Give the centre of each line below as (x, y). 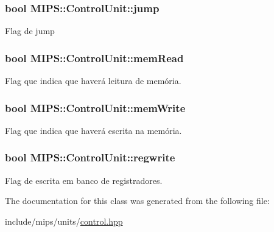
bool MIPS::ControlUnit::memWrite (95, 107)
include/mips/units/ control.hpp (64, 221)
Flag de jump (30, 31)
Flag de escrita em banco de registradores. (84, 180)
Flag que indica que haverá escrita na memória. (93, 130)
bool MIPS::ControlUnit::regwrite (90, 157)
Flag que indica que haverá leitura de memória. (93, 81)
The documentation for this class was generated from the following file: (137, 201)
